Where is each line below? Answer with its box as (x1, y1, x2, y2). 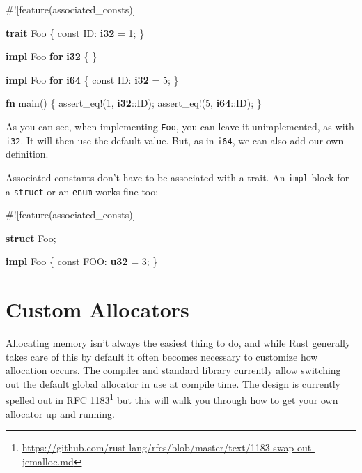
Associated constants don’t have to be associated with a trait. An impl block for (6, 170, 349, 184)
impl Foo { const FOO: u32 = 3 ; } (6, 254, 158, 269)
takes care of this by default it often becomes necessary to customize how (6, 349, 318, 363)
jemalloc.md (22, 453, 74, 468)
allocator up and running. (6, 406, 115, 421)
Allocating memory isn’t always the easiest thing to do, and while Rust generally (6, 336, 351, 350)
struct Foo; (6, 230, 56, 245)
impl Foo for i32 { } (6, 49, 97, 63)
